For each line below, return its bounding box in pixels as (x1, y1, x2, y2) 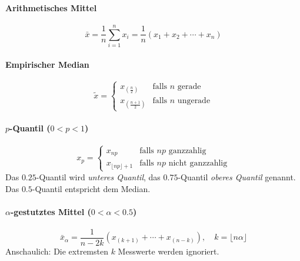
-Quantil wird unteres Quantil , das (36, 170, 161, 183)
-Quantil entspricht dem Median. (32, 182, 151, 194)
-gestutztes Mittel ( (10, 205, 91, 217)
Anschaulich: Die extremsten (5, 245, 108, 257)
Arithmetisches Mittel (5, 1, 97, 14)
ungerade (177, 97, 211, 105)
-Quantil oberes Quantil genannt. (178, 170, 296, 183)
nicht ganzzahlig (168, 159, 228, 168)
